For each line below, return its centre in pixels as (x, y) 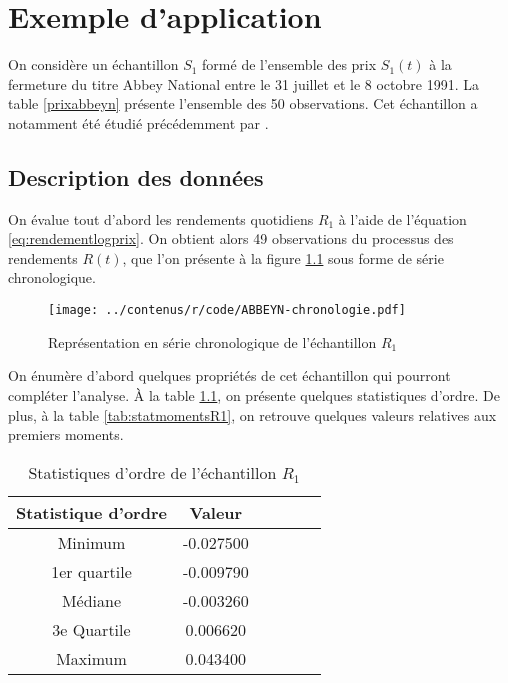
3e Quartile (91, 629)
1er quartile (91, 571)
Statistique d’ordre (91, 512)
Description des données (136, 176)
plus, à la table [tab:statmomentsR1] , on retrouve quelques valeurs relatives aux (252, 414)
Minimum (91, 542)
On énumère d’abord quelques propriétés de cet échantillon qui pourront (229, 375)
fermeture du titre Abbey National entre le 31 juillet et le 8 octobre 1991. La (243, 83)
